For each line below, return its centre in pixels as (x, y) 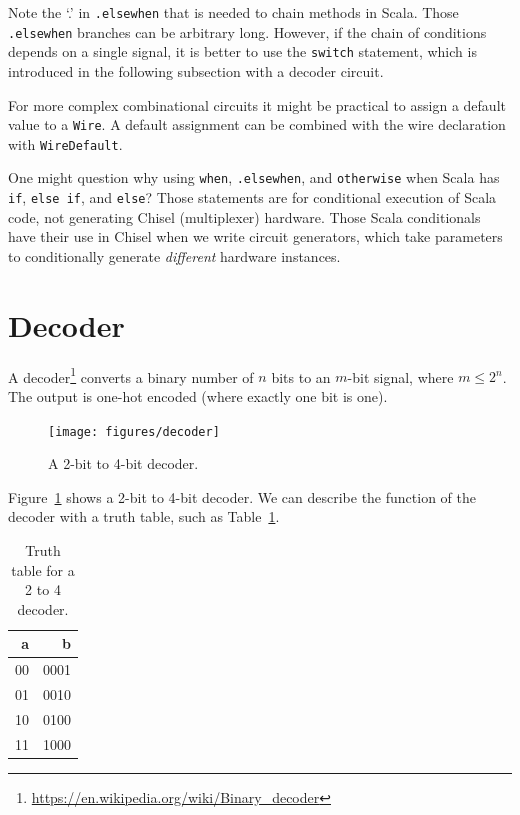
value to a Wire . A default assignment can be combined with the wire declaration (257, 124)
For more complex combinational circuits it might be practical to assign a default (257, 104)
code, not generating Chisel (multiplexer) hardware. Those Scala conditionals (244, 216)
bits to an (301, 376)
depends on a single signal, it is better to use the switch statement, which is (242, 51)
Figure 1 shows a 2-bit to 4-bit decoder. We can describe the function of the (242, 496)
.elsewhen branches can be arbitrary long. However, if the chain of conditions (247, 31)
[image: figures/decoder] (134, 431)
